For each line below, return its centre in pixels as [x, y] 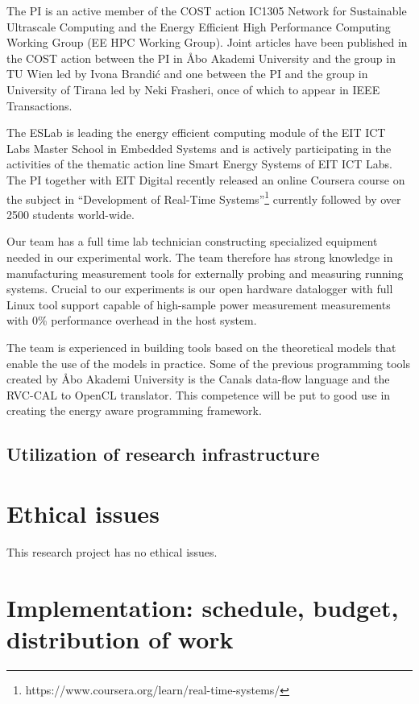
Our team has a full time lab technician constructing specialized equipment [192, 241]
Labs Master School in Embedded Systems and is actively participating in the [199, 148]
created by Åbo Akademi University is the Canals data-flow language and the [198, 379]
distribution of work [120, 638]
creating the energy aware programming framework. [134, 410]
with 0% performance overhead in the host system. [132, 320]
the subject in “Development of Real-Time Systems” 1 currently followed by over [204, 197]
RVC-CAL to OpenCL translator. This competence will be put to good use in [199, 394]
